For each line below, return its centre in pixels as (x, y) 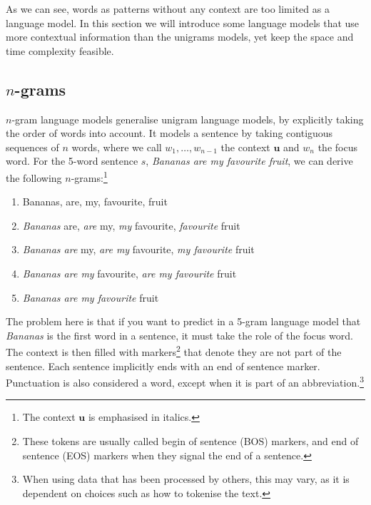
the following (34, 177)
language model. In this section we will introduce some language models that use (183, 22)
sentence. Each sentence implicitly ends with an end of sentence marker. (163, 366)
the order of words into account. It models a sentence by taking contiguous (169, 133)
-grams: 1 (89, 176)
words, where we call (117, 147)
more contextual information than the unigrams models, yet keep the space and (180, 37)
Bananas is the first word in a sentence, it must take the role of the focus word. (179, 335)
